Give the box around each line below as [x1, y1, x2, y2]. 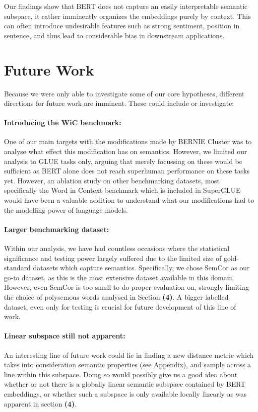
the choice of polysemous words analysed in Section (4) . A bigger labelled [4, 292, 229, 302]
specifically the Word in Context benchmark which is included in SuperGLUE [4, 185, 241, 195]
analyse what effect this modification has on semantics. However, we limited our [4, 146, 247, 157]
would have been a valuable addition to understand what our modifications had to [4, 195, 254, 205]
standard [4, 262, 31, 273]
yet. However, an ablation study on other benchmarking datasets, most [4, 175, 220, 185]
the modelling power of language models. [4, 204, 128, 215]
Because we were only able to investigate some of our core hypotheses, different [4, 88, 245, 98]
